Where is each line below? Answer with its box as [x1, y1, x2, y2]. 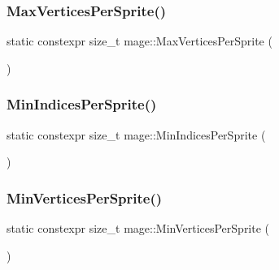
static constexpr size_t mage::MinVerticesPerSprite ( [7, 220, 270, 237]
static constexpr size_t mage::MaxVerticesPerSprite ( [7, 32, 272, 49]
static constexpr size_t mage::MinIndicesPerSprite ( [7, 126, 266, 143]
